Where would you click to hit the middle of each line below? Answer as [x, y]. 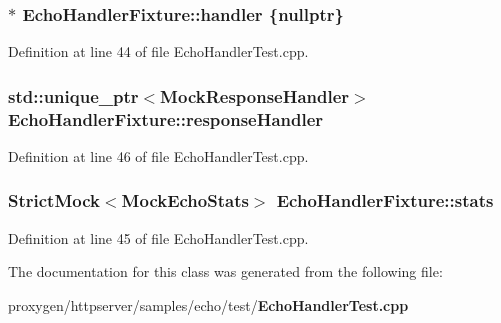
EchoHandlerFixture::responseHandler [166, 118]
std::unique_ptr [73, 95]
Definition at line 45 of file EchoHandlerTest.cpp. [158, 237]
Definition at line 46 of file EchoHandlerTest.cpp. [158, 155]
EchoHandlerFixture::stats [385, 200]
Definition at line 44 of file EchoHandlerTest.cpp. [158, 51]
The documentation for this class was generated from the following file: [225, 271]
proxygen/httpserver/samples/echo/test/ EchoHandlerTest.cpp [208, 304]
